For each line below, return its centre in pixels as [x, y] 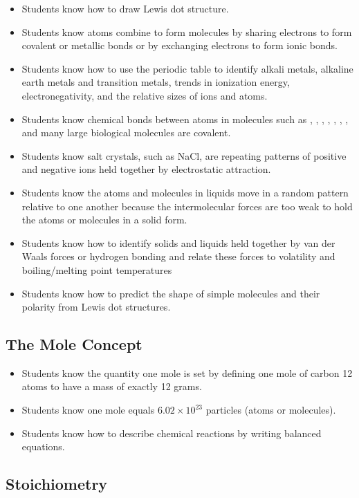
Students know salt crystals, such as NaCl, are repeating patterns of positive [184, 155]
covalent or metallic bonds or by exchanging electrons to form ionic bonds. [179, 45]
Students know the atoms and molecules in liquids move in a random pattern [185, 192]
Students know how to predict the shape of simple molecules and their [171, 293]
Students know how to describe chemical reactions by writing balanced [172, 433]
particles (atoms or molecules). [271, 410]
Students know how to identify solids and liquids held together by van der [178, 242]
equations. [43, 446]
